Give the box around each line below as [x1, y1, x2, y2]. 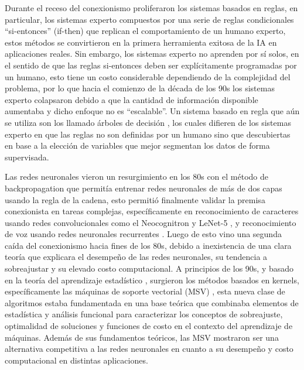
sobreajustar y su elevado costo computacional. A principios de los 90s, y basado [5, 262, 294, 275]
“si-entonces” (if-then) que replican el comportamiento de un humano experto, [5, 25, 286, 37]
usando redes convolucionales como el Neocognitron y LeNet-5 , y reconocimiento [5, 216, 296, 228]
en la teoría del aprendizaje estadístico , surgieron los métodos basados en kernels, [5, 273, 299, 286]
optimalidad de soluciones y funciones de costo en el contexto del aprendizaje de [5, 320, 293, 332]
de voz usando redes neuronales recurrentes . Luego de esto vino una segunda [5, 228, 282, 240]
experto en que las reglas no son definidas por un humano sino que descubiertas [5, 128, 291, 140]
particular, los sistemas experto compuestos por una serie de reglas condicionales [5, 13, 294, 25]
